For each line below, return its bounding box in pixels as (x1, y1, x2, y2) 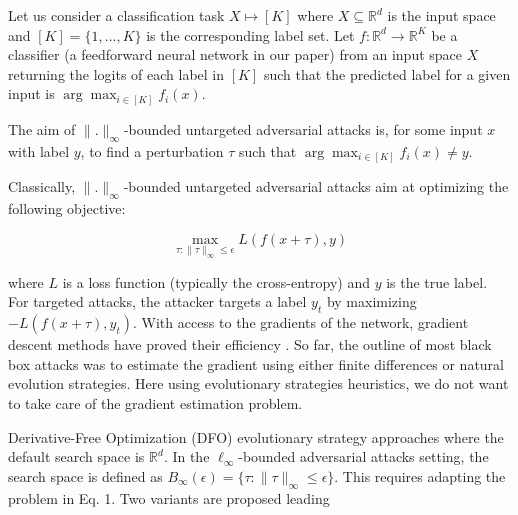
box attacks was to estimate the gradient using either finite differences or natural (8, 353, 504, 374)
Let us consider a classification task (8, 5, 225, 25)
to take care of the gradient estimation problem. (8, 392, 303, 413)
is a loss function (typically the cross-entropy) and (62, 271, 370, 292)
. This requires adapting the (334, 465, 506, 486)
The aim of (8, 118, 76, 139)
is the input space (387, 5, 496, 25)
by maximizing (326, 291, 417, 312)
